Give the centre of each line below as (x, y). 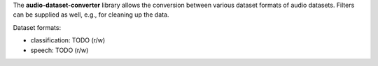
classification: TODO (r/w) (68, 40)
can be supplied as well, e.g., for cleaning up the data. (91, 15)
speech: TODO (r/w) (59, 50)
